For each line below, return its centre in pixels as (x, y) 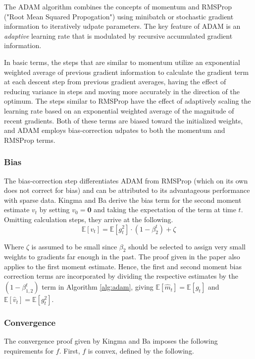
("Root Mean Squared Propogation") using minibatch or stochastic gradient (119, 16)
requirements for (29, 350)
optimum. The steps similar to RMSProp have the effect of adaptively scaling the (127, 101)
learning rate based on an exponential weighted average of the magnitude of (119, 110)
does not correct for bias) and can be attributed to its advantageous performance (127, 190)
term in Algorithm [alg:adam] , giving (98, 287)
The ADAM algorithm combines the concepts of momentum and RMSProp (118, 6)
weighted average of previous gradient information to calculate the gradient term (127, 72)
